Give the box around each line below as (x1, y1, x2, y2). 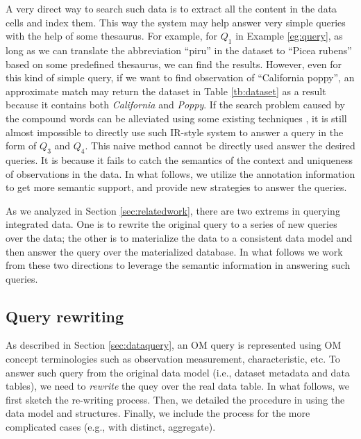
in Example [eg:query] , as (235, 28, 343, 43)
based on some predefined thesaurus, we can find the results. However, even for (6, 56, 342, 71)
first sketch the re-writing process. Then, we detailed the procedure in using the (6, 392, 345, 406)
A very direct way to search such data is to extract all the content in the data (6, 1, 337, 15)
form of (6, 138, 37, 153)
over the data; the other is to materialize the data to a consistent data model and (6, 230, 353, 245)
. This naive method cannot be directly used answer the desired (85, 138, 355, 153)
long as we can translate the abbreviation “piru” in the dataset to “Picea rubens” (6, 42, 352, 57)
